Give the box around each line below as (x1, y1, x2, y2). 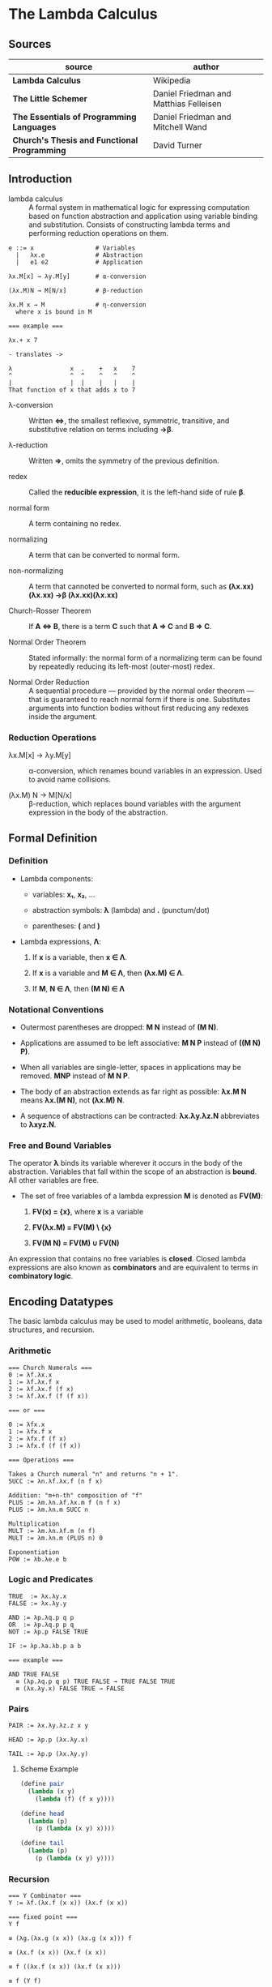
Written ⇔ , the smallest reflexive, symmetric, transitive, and (28, 415, 230, 426)
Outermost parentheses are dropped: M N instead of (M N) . (19, 1022, 219, 1032)
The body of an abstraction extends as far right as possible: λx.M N (19, 1087, 247, 1097)
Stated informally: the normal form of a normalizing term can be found (28, 653, 262, 662)
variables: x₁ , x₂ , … (32, 889, 96, 899)
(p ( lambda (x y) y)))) (35, 1854, 115, 1863)
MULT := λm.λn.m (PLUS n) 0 (8, 1534, 104, 1542)
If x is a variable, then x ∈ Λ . (32, 952, 128, 961)
